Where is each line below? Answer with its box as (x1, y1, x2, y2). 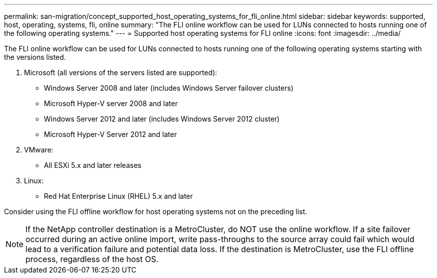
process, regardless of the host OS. (25, 254, 159, 264)
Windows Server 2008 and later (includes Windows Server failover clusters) (44, 84, 294, 92)
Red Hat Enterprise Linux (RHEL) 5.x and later (44, 192, 193, 200)
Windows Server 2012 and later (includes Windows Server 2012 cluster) (44, 115, 280, 123)
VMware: (24, 145, 53, 154)
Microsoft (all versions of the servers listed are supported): (24, 68, 218, 77)
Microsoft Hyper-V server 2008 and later (44, 99, 178, 108)
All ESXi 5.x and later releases (44, 161, 142, 169)
